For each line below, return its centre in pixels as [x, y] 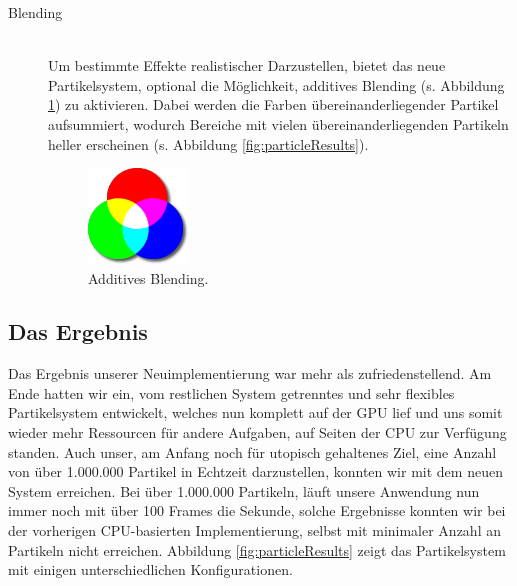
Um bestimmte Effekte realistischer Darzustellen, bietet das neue [247, 65]
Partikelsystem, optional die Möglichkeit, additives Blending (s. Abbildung [276, 84]
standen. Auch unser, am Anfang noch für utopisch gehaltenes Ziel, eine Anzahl [252, 451]
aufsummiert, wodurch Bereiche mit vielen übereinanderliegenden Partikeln [278, 123]
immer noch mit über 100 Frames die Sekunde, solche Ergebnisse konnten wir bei [257, 510]
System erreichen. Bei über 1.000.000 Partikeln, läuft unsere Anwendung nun [244, 490]
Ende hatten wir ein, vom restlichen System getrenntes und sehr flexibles [231, 392]
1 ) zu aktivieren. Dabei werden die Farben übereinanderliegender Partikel [273, 104]
